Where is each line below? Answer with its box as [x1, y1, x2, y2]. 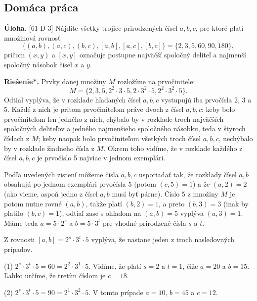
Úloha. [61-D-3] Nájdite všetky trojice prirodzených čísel [4, 23, 178, 33]
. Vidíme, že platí [88, 260, 141, 271]
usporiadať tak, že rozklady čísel [138, 169, 237, 179]
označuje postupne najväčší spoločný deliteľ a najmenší [80, 50, 246, 60]
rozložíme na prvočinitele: [117, 76, 195, 86]
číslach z [4, 133, 30, 144]
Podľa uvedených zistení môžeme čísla [4, 169, 119, 179]
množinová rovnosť [4, 32, 61, 43]
